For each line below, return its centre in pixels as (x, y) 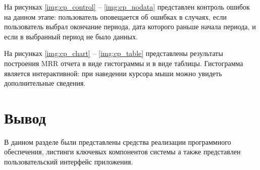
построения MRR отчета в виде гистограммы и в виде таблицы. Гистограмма (124, 63)
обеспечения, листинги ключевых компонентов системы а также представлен (122, 152)
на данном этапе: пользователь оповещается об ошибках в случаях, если (115, 16)
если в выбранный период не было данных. (71, 36)
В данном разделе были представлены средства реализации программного (118, 141)
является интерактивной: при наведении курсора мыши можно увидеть (113, 73)
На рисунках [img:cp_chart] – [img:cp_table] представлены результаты (114, 53)
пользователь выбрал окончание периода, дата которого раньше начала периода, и (130, 26)
